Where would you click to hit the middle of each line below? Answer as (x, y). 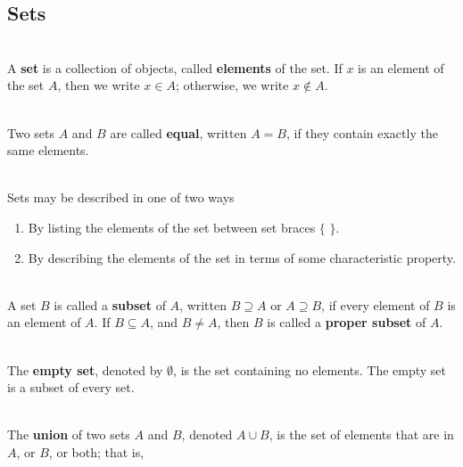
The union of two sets (69, 434)
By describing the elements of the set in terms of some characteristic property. (242, 257)
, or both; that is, (96, 451)
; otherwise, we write (232, 85)
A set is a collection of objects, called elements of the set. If (175, 67)
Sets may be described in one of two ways (121, 197)
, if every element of (376, 304)
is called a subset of (110, 304)
